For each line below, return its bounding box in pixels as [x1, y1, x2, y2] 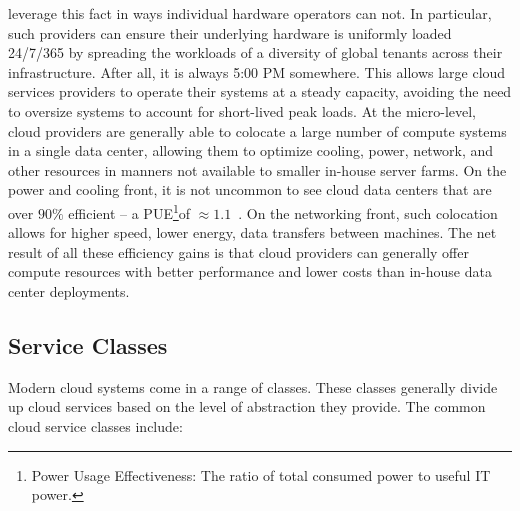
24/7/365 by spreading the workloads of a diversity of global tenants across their [8, 42, 503, 63]
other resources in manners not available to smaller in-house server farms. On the [8, 159, 507, 180]
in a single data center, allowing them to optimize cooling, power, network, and [8, 140, 494, 161]
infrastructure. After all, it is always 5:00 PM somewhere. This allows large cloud [8, 61, 506, 82]
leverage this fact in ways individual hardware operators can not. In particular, [8, 3, 492, 23]
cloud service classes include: [8, 415, 183, 436]
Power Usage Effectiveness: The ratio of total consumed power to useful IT [31, 464, 491, 485]
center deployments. [8, 280, 130, 301]
